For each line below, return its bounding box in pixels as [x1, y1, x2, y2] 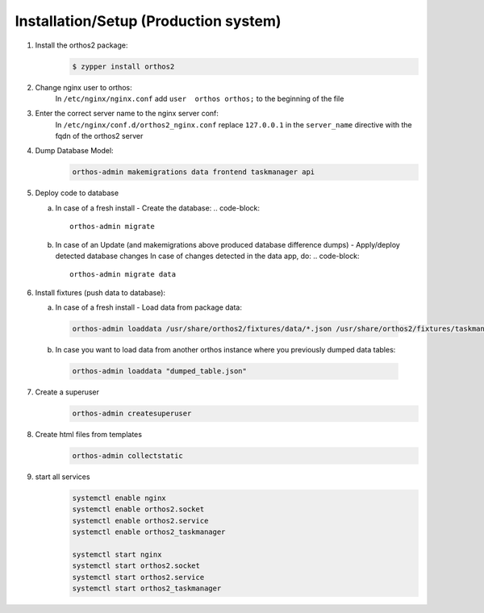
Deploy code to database [35, 188, 119, 198]
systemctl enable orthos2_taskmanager [72, 528, 226, 536]
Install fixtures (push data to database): [35, 287, 165, 298]
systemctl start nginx [72, 549, 162, 559]
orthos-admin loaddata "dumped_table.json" [72, 367, 248, 376]
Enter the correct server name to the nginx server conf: [35, 109, 219, 119]
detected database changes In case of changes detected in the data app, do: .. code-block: [55, 251, 360, 261]
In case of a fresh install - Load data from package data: [55, 302, 242, 312]
